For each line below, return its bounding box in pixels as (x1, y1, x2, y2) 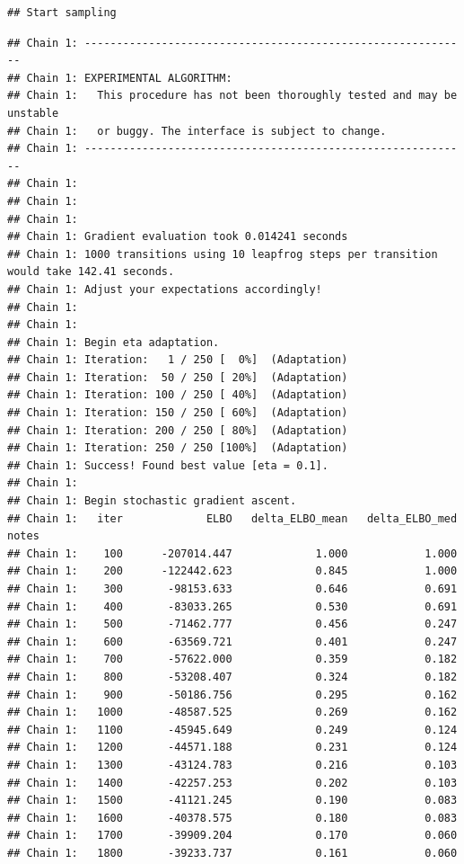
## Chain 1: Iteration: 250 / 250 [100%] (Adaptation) (7, 441, 348, 455)
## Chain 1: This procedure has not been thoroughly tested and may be (7, 89, 458, 102)
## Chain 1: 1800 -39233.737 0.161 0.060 (7, 846, 458, 860)
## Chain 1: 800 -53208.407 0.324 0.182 (7, 670, 458, 683)
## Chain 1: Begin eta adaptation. (7, 335, 220, 349)
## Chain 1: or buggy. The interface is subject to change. (7, 124, 387, 138)
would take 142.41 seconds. (7, 265, 175, 279)
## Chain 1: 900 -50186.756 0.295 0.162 (7, 688, 458, 701)
